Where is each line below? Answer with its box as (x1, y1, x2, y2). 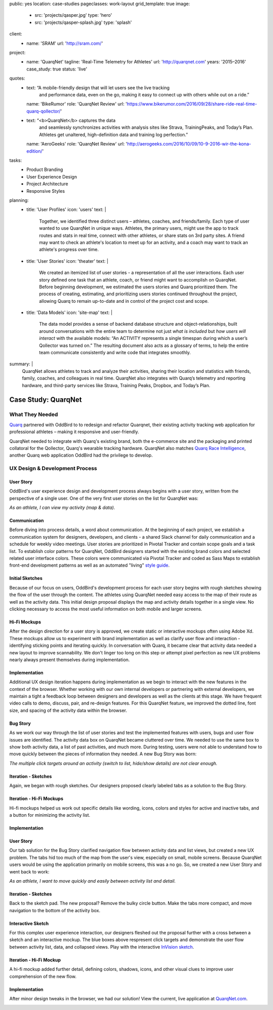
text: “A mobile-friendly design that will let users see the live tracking (26, 84, 170, 91)
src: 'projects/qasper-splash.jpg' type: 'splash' (34, 19, 132, 25)
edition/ (26, 148, 42, 154)
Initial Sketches (9, 575, 43, 581)
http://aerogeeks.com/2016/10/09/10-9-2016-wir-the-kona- (127, 141, 251, 147)
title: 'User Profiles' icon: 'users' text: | (26, 206, 106, 213)
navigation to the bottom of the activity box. (9, 907, 101, 913)
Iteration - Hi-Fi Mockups (9, 795, 64, 802)
